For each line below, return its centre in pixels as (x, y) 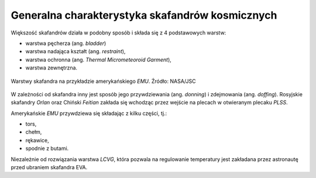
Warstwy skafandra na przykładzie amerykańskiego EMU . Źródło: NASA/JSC (103, 81)
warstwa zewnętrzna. (51, 68)
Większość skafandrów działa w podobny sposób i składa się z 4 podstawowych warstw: (118, 33)
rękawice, (37, 140)
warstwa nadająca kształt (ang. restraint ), (75, 51)
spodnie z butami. (47, 148)
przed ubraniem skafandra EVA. (49, 167)
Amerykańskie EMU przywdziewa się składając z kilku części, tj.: (89, 113)
